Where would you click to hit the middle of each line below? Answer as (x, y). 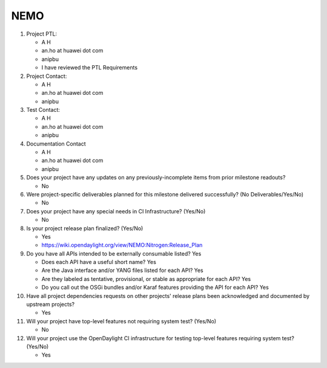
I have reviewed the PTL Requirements (90, 68)
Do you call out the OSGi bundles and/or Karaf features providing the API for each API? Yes (155, 288)
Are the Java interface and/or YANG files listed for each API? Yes (123, 270)
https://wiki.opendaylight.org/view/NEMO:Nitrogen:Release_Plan (122, 245)
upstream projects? (51, 305)
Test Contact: (43, 110)
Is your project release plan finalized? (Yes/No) (85, 228)
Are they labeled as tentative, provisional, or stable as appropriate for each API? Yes (146, 279)
